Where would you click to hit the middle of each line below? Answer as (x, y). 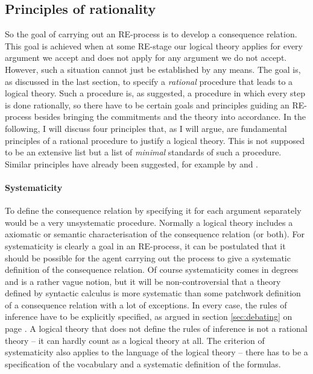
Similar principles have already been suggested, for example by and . (132, 164)
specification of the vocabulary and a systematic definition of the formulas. (143, 363)
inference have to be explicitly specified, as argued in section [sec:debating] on (149, 316)
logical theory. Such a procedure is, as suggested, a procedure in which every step (155, 93)
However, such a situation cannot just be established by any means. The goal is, (153, 69)
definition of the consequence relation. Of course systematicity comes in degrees (152, 270)
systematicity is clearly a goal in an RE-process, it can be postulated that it (145, 245)
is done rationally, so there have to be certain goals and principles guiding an (147, 104)
